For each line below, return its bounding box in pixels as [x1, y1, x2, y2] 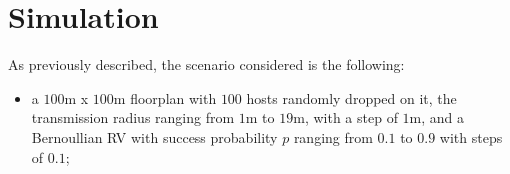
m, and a [409, 107, 465, 128]
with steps [439, 126, 503, 147]
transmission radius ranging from [31, 107, 235, 128]
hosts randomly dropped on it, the [246, 87, 457, 108]
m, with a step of [293, 107, 398, 128]
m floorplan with [113, 87, 217, 108]
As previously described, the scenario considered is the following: [8, 54, 405, 75]
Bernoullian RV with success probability [31, 126, 278, 147]
